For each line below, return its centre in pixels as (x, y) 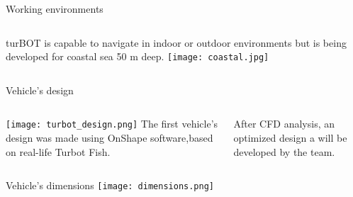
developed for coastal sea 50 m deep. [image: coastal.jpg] (138, 56)
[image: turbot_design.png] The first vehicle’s (112, 124)
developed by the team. (284, 151)
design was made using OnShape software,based (110, 138)
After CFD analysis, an (284, 124)
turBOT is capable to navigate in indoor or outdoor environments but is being (176, 42)
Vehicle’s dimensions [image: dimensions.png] (110, 185)
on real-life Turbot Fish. (58, 151)
